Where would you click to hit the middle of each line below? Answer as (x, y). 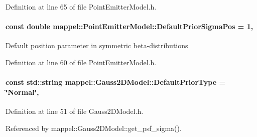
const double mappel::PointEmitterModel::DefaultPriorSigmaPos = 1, (130, 26)
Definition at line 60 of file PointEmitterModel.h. (81, 62)
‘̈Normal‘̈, (22, 92)
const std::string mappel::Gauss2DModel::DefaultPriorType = (115, 82)
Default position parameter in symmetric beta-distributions (97, 45)
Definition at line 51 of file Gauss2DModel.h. (75, 111)
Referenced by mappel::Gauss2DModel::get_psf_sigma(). (94, 128)
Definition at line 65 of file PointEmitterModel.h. (81, 7)
